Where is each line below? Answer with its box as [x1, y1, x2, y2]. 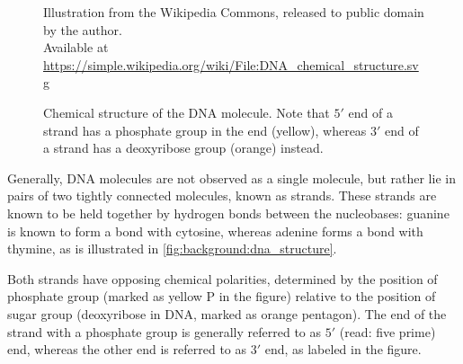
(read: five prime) [339, 322, 436, 341]
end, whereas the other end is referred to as [7, 340, 247, 359]
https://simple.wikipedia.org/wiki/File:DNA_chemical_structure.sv [43, 55, 419, 74]
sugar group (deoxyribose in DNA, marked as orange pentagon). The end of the [7, 304, 447, 323]
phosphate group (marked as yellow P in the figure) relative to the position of [7, 287, 436, 306]
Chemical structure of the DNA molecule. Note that [43, 102, 330, 121]
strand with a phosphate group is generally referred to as [7, 322, 322, 341]
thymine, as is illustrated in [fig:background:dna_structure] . [7, 239, 337, 258]
